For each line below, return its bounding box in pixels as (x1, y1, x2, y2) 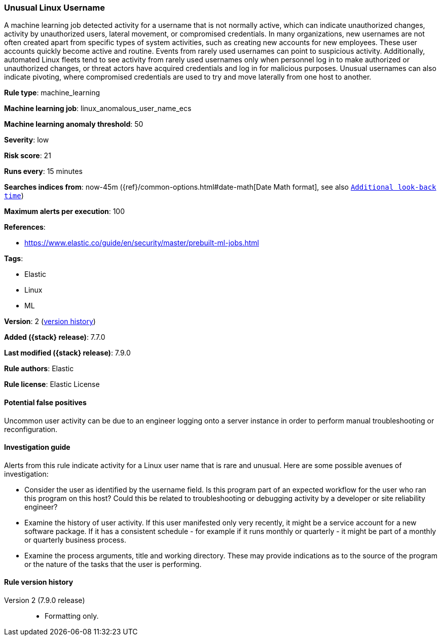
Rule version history (4, 578, 73, 587)
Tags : (4, 254, 23, 263)
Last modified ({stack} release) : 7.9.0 (4, 348, 131, 358)
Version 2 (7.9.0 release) (4, 596, 85, 605)
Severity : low (4, 135, 49, 145)
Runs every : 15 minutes (4, 167, 83, 176)
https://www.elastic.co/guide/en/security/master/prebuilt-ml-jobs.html (24, 238, 259, 247)
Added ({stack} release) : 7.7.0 (4, 333, 105, 342)
